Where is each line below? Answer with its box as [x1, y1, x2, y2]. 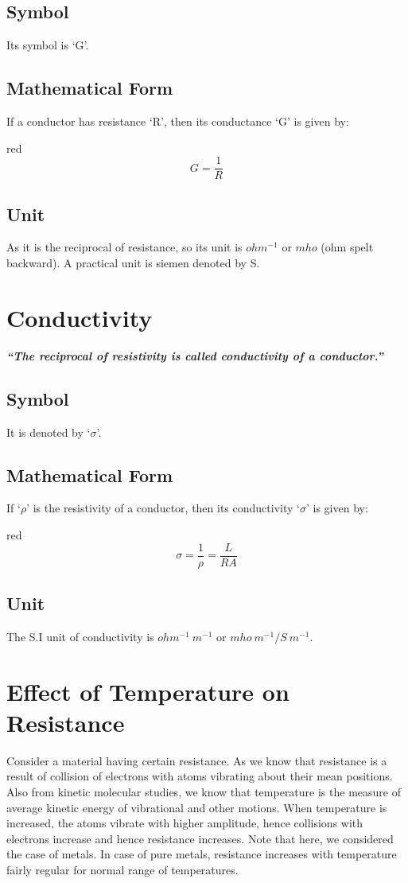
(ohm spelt [321, 239, 374, 255]
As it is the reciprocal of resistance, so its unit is [6, 239, 243, 255]
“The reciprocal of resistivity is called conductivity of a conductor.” [6, 347, 383, 364]
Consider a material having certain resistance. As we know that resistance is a [6, 752, 387, 768]
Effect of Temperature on [6, 675, 289, 707]
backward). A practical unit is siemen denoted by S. [6, 255, 260, 271]
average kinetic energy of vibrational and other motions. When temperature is [6, 799, 387, 815]
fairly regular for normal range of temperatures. [6, 861, 239, 877]
